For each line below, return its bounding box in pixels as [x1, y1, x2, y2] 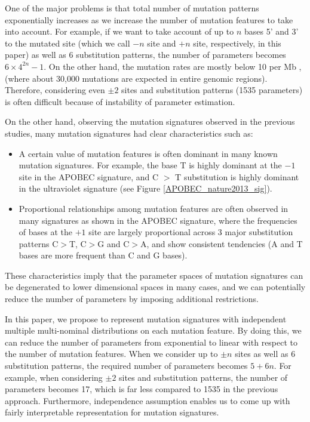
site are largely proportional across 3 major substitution [88, 226, 293, 238]
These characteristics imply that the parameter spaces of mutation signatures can [5, 269, 303, 281]
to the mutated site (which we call [5, 36, 130, 49]
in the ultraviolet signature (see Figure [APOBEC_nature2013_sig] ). [19, 182, 272, 195]
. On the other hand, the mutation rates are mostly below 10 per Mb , [44, 60, 302, 72]
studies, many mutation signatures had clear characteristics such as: [5, 127, 253, 139]
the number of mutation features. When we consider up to [5, 347, 218, 360]
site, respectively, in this [193, 36, 281, 49]
